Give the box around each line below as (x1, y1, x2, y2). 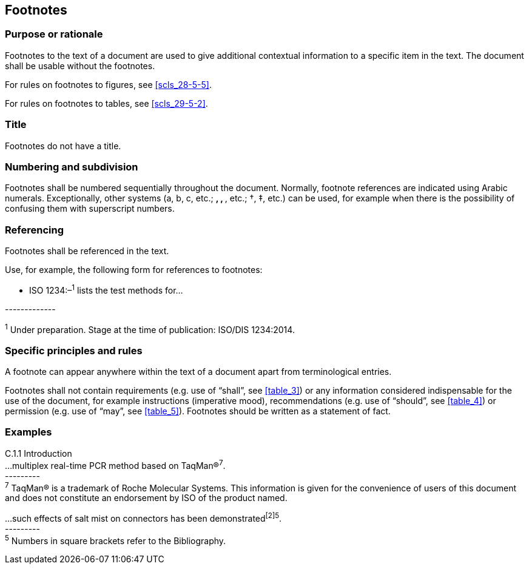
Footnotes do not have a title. (5, 140, 121, 151)
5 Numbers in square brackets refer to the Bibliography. (5, 533, 226, 546)
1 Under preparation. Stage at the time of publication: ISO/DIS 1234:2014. (5, 322, 295, 335)
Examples (5, 426, 52, 439)
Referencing (5, 223, 64, 236)
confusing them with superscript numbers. (5, 203, 175, 214)
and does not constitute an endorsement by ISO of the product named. (5, 493, 288, 503)
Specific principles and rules (5, 344, 143, 357)
